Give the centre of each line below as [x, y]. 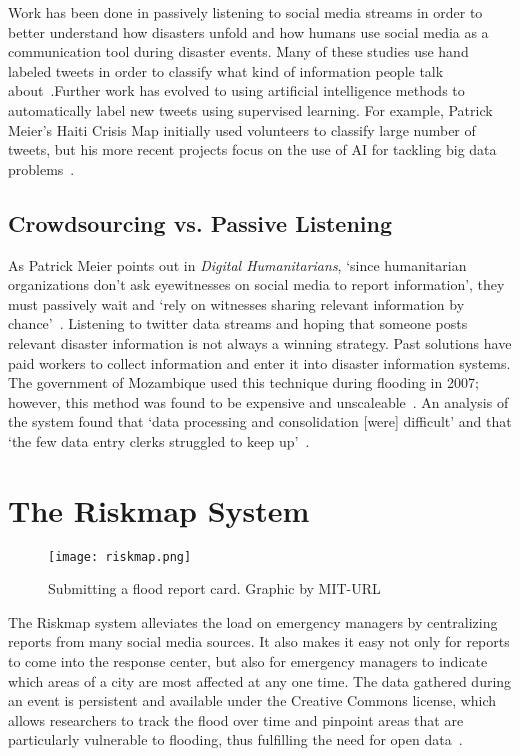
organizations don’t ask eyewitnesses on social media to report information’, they [256, 284]
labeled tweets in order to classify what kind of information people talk [226, 70]
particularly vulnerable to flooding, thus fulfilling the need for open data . [235, 739]
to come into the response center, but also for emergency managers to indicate [248, 661]
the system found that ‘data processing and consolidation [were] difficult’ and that [260, 421]
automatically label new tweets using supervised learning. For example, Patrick [250, 109]
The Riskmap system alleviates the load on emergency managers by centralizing [253, 621]
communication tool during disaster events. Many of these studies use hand [238, 51]
